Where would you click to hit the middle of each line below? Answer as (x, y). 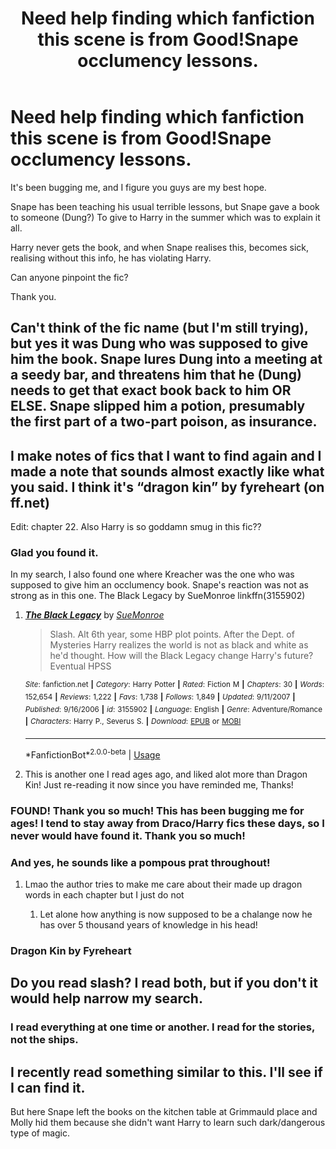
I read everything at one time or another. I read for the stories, (162, 1027)
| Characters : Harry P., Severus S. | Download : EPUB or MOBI (133, 722)
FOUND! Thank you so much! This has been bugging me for (157, 810)
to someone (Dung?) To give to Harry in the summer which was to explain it (165, 217)
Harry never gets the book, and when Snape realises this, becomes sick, (160, 247)
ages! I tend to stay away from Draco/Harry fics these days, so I (167, 823)
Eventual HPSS (80, 666)
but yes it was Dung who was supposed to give (159, 343)
